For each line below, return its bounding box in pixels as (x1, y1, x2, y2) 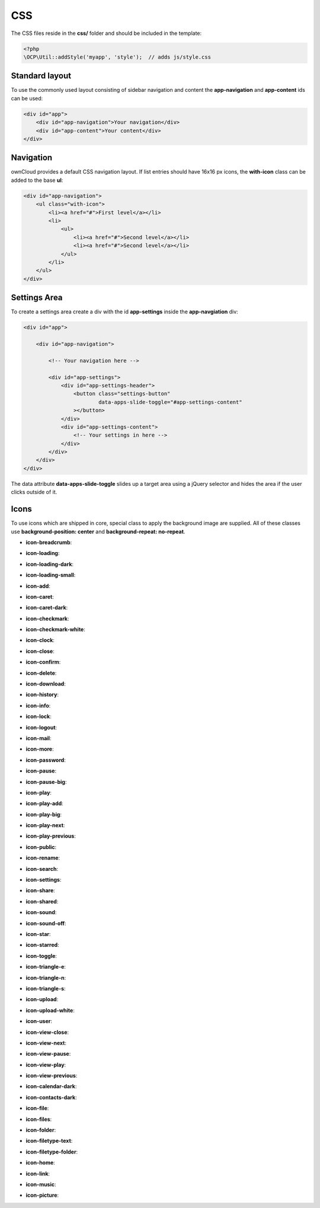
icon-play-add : (25, 800, 63, 807)
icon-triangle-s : (25, 985, 66, 992)
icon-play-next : (25, 822, 65, 829)
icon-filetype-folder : (25, 1148, 78, 1155)
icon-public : (25, 843, 57, 850)
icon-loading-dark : (25, 560, 74, 568)
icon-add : (25, 582, 50, 589)
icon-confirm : (25, 658, 61, 666)
